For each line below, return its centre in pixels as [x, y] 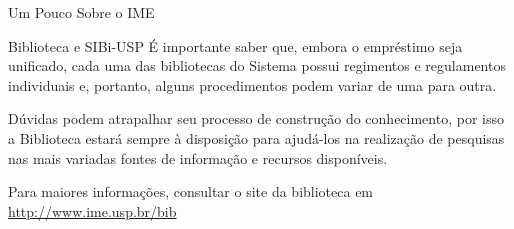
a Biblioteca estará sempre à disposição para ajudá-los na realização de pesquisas [256, 137]
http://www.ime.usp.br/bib [92, 210]
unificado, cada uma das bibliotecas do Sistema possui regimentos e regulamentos [257, 65]
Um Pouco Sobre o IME [81, 12]
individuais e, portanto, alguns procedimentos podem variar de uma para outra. [252, 84]
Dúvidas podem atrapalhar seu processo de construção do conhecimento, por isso [256, 118]
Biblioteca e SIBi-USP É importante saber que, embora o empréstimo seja [235, 45]
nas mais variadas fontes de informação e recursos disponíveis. [198, 157]
